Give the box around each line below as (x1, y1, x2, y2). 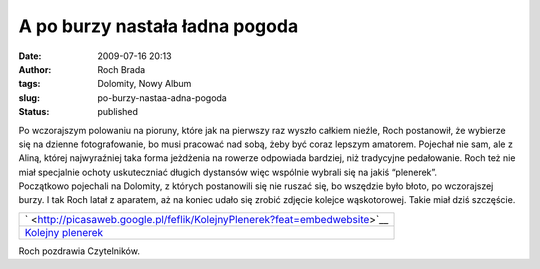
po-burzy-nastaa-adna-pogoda (97, 91, 227, 104)
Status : (18, 106, 50, 118)
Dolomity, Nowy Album (97, 78, 192, 90)
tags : (18, 78, 41, 90)
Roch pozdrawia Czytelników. (18, 245, 140, 257)
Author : (18, 63, 52, 75)
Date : (18, 50, 42, 62)
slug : (18, 91, 40, 104)
